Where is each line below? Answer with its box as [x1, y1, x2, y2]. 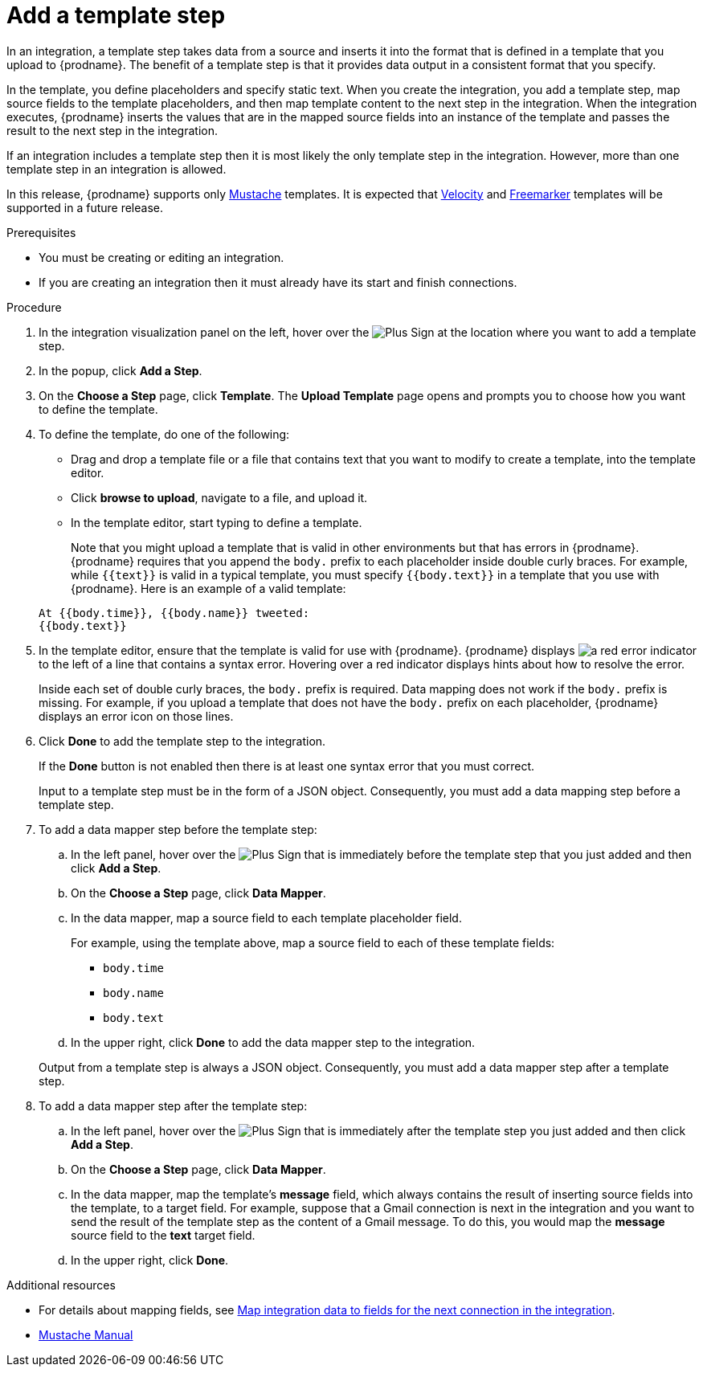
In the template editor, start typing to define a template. [71, 515, 362, 529]
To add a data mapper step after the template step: [39, 1098, 308, 1113]
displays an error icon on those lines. [39, 709, 234, 723]
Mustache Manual [39, 1327, 133, 1342]
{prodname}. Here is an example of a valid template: [71, 581, 346, 595]
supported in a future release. [6, 200, 164, 215]
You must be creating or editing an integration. [39, 250, 284, 264]
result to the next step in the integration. [6, 123, 218, 137]
